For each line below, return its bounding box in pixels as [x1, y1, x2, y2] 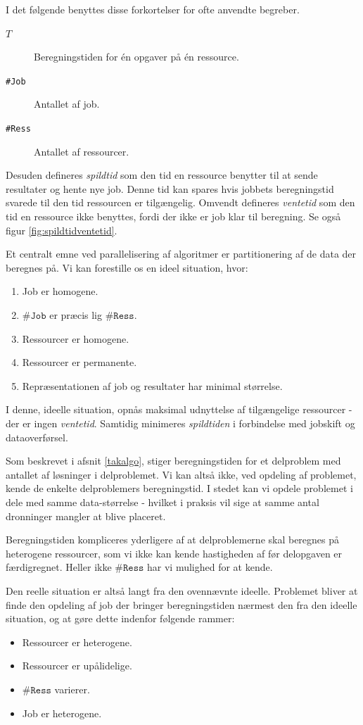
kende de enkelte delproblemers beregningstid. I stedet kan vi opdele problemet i [6, 481, 353, 496]
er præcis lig [49, 308, 102, 322]
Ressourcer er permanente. [22, 355, 137, 370]
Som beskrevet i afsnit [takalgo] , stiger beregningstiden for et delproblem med [6, 453, 341, 468]
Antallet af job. [34, 96, 100, 111]
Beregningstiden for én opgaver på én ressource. [34, 49, 239, 64]
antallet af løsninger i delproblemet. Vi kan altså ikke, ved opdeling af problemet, [6, 467, 357, 481]
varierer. [54, 681, 90, 696]
